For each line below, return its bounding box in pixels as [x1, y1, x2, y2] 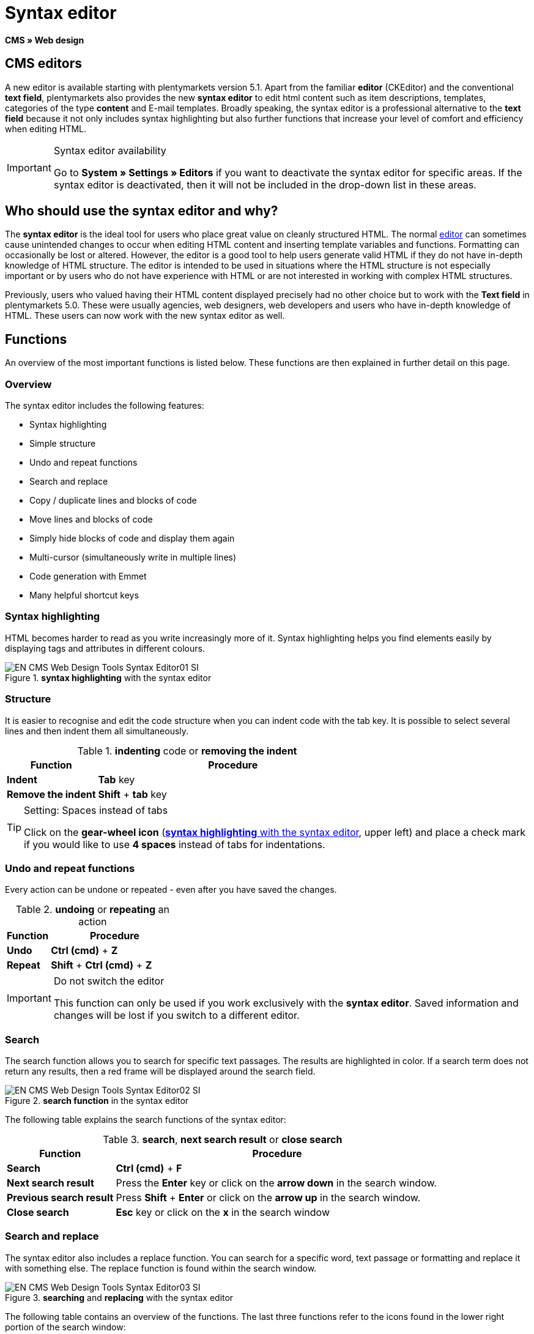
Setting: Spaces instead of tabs [24, 803, 168, 816]
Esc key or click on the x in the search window [116, 1206, 330, 1219]
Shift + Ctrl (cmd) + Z [51, 959, 152, 972]
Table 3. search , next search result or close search [103, 1133, 343, 1146]
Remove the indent [7, 788, 96, 800]
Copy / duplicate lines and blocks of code [29, 495, 197, 506]
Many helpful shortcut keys [29, 590, 139, 601]
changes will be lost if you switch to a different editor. [53, 1009, 300, 1022]
